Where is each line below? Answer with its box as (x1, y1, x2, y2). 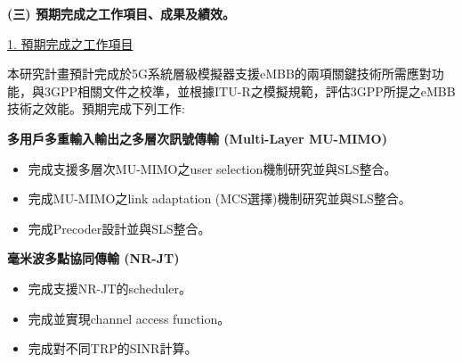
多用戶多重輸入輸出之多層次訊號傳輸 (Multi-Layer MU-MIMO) (7, 128, 387, 147)
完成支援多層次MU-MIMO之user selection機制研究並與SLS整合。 (28, 159, 397, 177)
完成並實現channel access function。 (28, 309, 231, 327)
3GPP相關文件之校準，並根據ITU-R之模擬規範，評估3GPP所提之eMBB (44, 81, 456, 100)
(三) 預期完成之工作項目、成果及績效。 (7, 4, 235, 22)
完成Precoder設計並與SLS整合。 (28, 219, 211, 237)
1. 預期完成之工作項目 (7, 34, 134, 53)
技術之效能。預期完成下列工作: (7, 99, 185, 118)
